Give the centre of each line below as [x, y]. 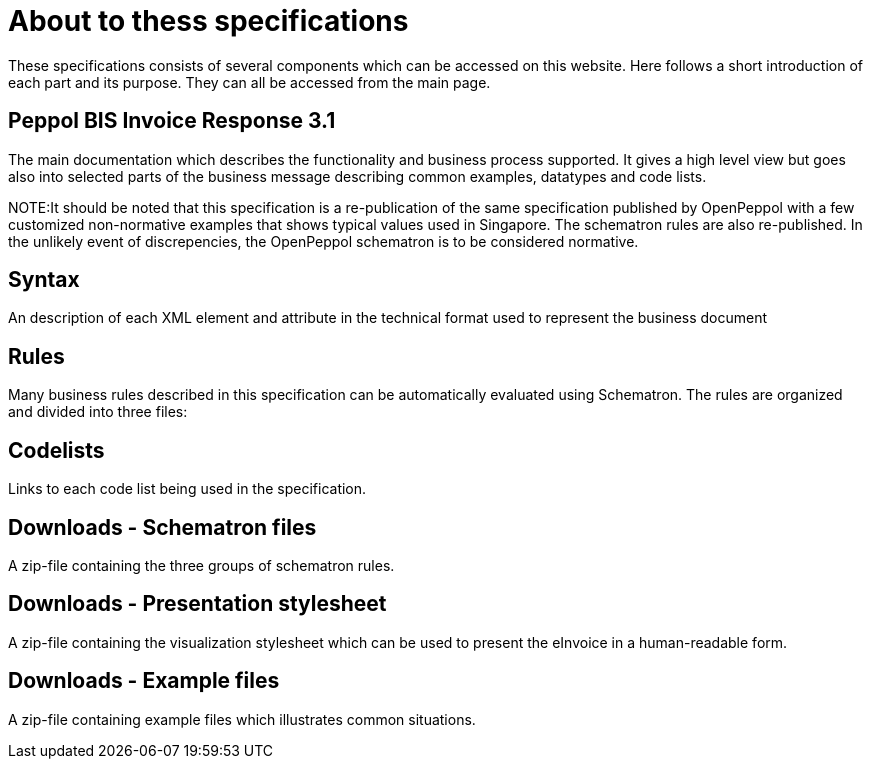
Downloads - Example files [144, 681]
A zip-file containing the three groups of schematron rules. [201, 565]
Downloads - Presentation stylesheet [197, 604]
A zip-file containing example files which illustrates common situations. [242, 719]
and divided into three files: [98, 412]
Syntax [44, 280]
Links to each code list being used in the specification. [187, 489]
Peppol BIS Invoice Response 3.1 [172, 121]
